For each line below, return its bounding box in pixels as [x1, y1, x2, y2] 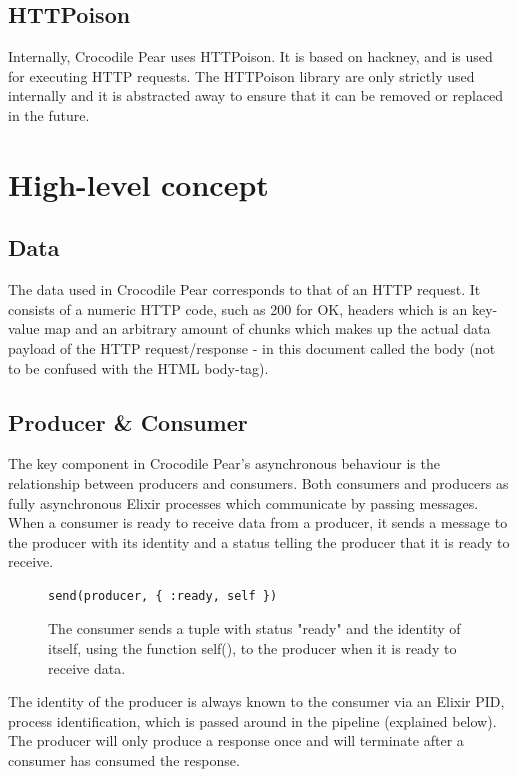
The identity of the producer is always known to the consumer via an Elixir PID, [8, 691, 505, 712]
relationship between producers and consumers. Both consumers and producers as [8, 472, 509, 493]
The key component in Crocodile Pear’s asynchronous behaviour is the [8, 453, 440, 474]
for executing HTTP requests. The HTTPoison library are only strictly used [8, 65, 475, 86]
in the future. [8, 104, 90, 125]
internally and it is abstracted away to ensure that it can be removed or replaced [8, 85, 504, 106]
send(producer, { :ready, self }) [48, 588, 278, 603]
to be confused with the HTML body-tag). [8, 357, 269, 378]
